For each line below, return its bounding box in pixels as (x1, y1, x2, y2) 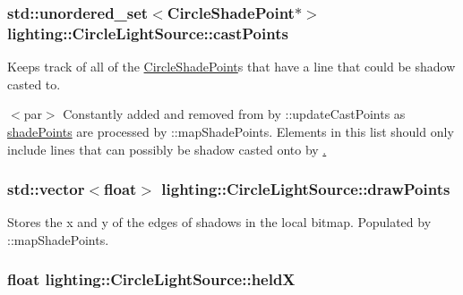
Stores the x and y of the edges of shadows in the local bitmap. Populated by (7, 213, 432, 232)
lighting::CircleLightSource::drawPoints (161, 178, 450, 200)
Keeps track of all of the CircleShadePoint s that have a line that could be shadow (7, 57, 456, 76)
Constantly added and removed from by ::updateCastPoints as (63, 105, 406, 123)
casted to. (7, 74, 61, 93)
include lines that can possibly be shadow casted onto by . (7, 139, 327, 158)
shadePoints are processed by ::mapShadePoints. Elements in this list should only (7, 122, 454, 140)
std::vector (7, 178, 85, 200)
